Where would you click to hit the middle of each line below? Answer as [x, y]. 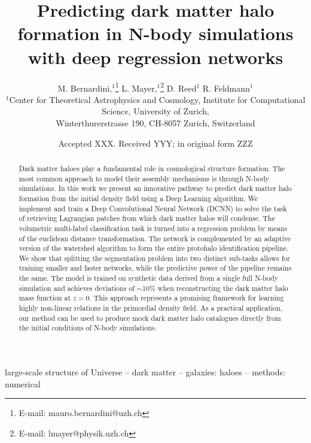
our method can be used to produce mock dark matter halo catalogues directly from [150, 318]
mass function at [45, 298]
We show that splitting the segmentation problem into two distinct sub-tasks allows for [154, 258]
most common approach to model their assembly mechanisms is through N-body [144, 178]
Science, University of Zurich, [155, 111]
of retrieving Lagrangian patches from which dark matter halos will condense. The [147, 218]
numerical [23, 383]
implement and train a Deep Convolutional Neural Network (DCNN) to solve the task [153, 208]
